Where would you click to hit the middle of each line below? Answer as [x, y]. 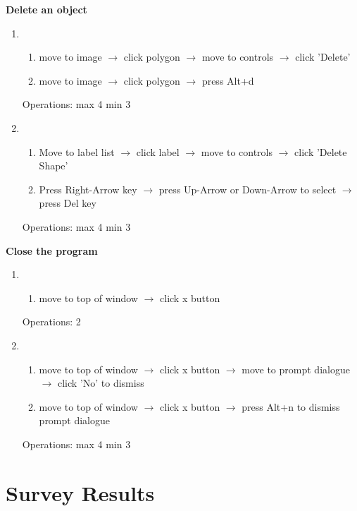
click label [158, 151]
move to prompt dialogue [296, 369]
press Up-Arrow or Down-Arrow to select [248, 189]
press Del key [68, 203]
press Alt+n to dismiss [291, 406]
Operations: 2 [51, 321]
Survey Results [80, 492]
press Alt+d [228, 80]
